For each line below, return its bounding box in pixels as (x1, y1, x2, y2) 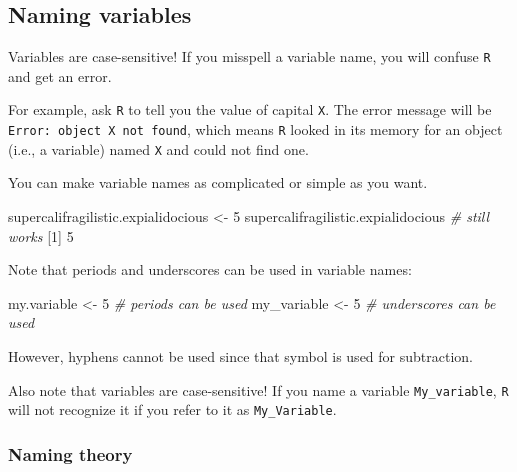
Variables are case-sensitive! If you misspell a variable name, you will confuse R (8, 46, 491, 67)
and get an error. (8, 65, 112, 86)
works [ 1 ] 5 (8, 225, 74, 246)
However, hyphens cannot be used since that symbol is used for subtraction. (8, 345, 473, 366)
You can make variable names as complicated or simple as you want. (8, 172, 428, 193)
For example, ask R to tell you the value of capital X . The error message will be (8, 99, 492, 120)
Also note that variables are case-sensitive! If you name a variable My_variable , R (8, 379, 509, 400)
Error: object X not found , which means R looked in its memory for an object (8, 119, 503, 140)
